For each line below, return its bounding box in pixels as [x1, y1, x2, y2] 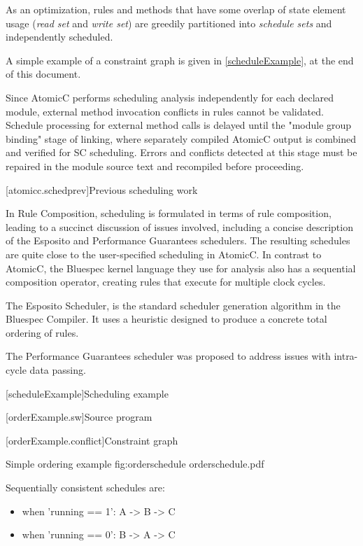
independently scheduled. [6, 29, 113, 44]
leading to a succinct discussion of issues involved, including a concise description [6, 219, 353, 234]
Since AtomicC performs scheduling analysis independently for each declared [6, 90, 334, 104]
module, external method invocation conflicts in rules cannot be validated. [6, 104, 324, 118]
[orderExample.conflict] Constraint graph [6, 433, 178, 447]
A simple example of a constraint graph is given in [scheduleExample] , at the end [6, 52, 354, 67]
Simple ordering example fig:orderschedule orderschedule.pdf [6, 456, 264, 471]
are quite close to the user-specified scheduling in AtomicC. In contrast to [6, 246, 322, 261]
